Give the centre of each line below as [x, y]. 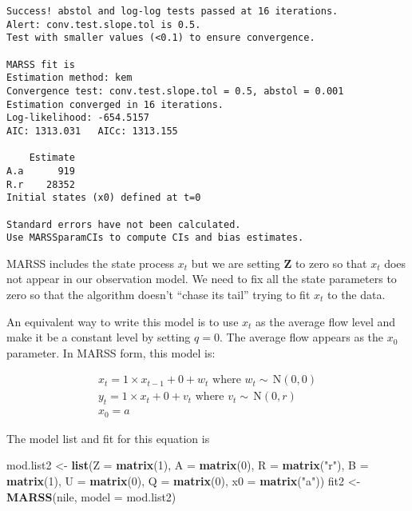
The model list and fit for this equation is [108, 438]
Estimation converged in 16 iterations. [115, 104]
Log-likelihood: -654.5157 [78, 118]
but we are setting [236, 263]
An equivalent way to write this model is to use [123, 321]
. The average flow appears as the [301, 337]
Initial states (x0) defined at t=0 [104, 198]
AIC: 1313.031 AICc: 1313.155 [92, 131]
